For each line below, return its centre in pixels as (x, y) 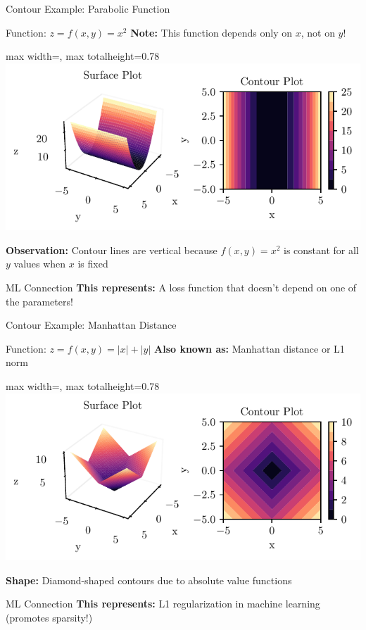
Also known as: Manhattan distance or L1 (250, 348)
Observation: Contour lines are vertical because (112, 250)
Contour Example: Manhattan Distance (91, 325)
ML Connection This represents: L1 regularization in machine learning (163, 604)
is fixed (93, 264)
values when (40, 264)
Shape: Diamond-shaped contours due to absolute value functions (149, 580)
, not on (318, 32)
